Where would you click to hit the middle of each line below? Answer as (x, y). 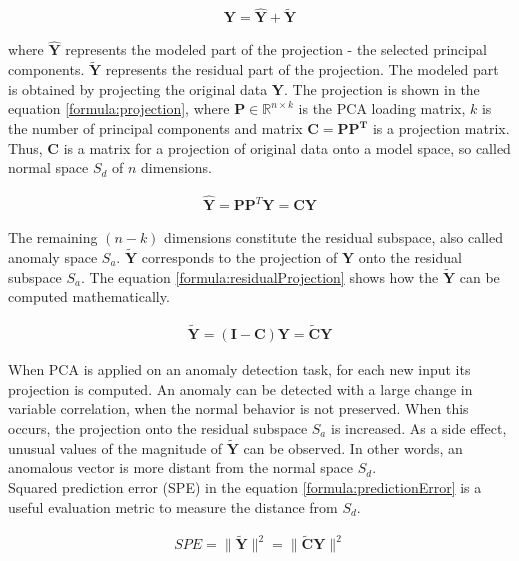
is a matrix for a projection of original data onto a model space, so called (287, 147)
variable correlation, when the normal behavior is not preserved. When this (238, 408)
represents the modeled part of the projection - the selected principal (276, 49)
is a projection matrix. (441, 128)
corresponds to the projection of (239, 256)
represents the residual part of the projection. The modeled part (302, 69)
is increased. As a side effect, (418, 427)
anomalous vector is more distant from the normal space (180, 467)
